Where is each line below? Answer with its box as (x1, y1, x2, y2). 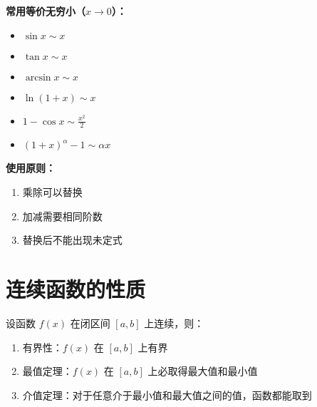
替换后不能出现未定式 (22, 232, 123, 247)
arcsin (25, 72, 51, 83)
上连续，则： (144, 315, 204, 330)
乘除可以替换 (22, 185, 83, 200)
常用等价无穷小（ (6, 4, 85, 18)
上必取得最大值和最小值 (147, 364, 258, 378)
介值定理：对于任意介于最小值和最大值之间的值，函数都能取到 (22, 387, 312, 402)
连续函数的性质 (6, 274, 146, 303)
